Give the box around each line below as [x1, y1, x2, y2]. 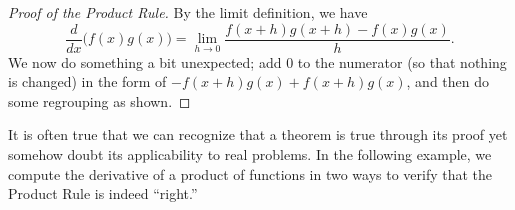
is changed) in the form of [8, 71, 167, 92]
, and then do [406, 71, 490, 92]
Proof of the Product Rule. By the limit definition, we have [8, 2, 368, 22]
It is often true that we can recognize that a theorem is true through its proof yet [8, 124, 508, 145]
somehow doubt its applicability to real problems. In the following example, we [8, 144, 492, 165]
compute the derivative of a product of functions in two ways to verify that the [8, 163, 493, 184]
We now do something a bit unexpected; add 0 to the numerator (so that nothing [8, 51, 507, 72]
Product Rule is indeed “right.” [8, 183, 198, 204]
